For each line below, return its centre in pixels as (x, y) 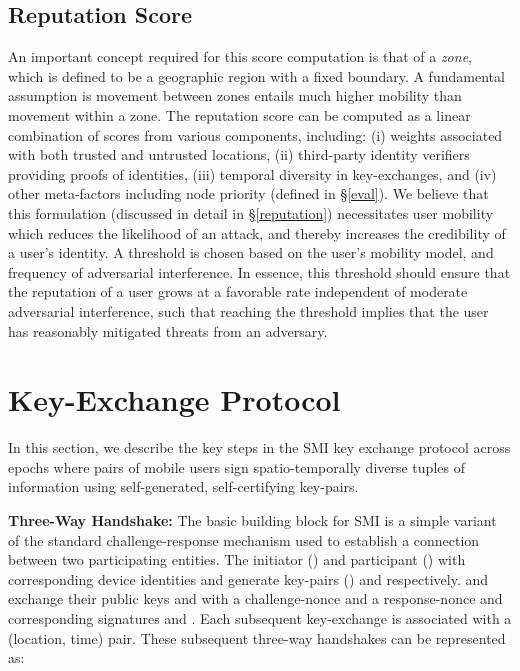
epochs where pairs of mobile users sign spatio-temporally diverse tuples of (236, 466)
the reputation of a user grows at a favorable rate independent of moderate (238, 291)
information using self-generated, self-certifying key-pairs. (183, 486)
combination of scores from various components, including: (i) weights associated (255, 134)
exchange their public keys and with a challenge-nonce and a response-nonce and (255, 598)
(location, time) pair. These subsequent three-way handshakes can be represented (257, 637)
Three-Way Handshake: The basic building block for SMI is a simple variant (252, 520)
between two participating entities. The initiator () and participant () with (237, 559)
